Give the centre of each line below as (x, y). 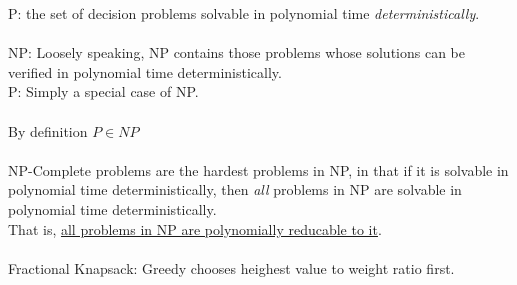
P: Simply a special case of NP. (103, 91)
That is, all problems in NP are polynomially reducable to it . (195, 228)
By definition (48, 130)
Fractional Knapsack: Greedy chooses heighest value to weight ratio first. (231, 267)
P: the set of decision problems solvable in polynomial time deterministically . (244, 13)
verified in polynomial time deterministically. (145, 71)
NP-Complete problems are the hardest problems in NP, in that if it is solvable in (258, 169)
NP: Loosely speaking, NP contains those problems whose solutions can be (237, 52)
